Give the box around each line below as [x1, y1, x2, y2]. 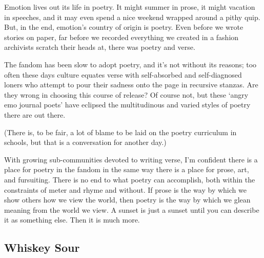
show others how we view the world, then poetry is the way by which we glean [4, 194, 251, 205]
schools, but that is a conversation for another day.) [4, 137, 167, 148]
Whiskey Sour [4, 239, 80, 255]
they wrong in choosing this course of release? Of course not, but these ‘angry [4, 89, 249, 100]
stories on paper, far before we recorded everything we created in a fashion [4, 31, 239, 42]
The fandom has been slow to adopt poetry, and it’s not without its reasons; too [4, 59, 257, 69]
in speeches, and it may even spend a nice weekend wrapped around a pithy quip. [4, 11, 260, 22]
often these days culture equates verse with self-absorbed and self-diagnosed [4, 69, 242, 80]
